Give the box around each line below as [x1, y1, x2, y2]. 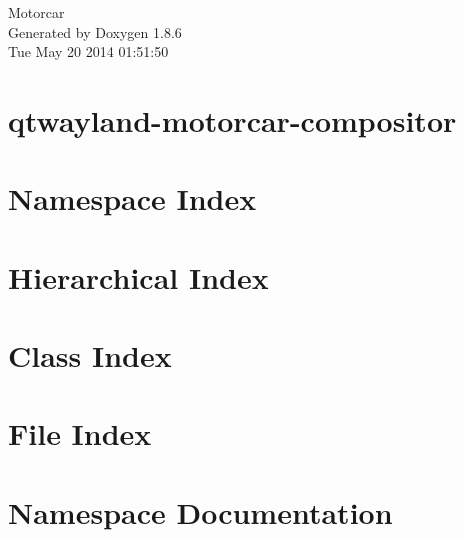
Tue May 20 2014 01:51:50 [8, 41, 169, 62]
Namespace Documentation [8, 491, 393, 532]
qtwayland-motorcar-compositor [8, 99, 457, 140]
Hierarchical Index [8, 256, 269, 297]
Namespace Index [8, 178, 257, 219]
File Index [8, 413, 152, 454]
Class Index [8, 335, 172, 376]
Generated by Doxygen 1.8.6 [8, 21, 182, 42]
